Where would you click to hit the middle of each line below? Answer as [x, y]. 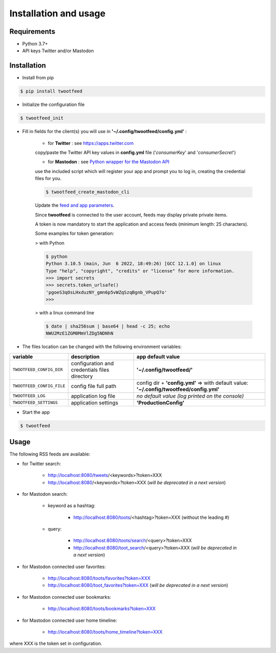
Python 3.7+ [35, 44]
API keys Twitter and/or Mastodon [58, 51]
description [85, 357]
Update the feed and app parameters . [75, 205]
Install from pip [38, 78]
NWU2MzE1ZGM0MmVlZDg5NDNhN [79, 333]
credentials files [90, 369]
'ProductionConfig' [160, 403]
